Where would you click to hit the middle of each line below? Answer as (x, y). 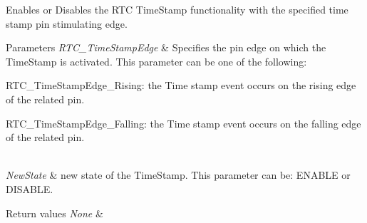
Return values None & (55, 213)
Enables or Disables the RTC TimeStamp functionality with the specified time (177, 9)
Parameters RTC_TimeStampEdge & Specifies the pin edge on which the (166, 47)
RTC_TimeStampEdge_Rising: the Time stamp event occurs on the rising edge (181, 85)
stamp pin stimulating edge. (67, 23)
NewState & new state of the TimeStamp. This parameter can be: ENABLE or (178, 175)
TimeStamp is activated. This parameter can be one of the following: (156, 61)
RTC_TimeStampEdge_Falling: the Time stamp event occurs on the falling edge (183, 123)
